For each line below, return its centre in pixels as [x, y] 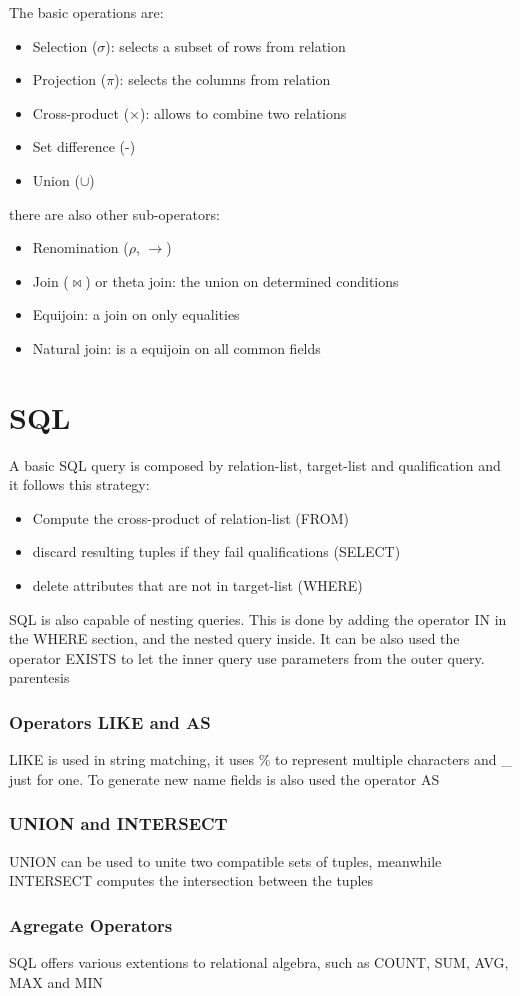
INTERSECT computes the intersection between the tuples [191, 880]
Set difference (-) [84, 146]
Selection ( [65, 45]
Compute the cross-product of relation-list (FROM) [190, 517]
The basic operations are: [86, 12]
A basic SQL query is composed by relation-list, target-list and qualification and [255, 464]
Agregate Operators [91, 924]
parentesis [39, 677]
